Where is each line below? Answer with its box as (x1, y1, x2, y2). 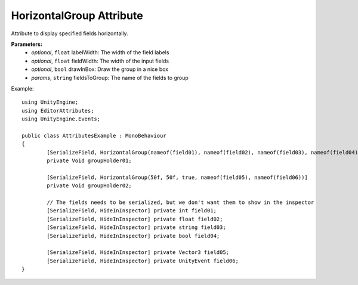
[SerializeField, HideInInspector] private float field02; (47, 215, 223, 222)
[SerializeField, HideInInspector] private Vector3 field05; (47, 249, 230, 256)
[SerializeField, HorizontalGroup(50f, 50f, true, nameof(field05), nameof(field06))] (47, 174, 308, 181)
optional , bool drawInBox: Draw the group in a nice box (31, 66, 169, 73)
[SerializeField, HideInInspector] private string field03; (47, 224, 226, 231)
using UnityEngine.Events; (21, 116, 101, 122)
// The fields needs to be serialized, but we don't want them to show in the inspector (47, 199, 314, 206)
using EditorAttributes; (21, 107, 94, 114)
